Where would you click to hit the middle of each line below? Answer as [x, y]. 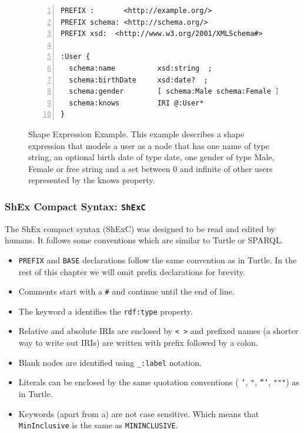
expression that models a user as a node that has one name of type [149, 145]
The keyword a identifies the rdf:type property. [106, 311]
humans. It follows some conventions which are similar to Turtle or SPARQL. [144, 240]
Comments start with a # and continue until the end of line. [126, 291]
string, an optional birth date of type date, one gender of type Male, [151, 157]
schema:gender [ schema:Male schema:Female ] [174, 92]
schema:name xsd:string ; [141, 68]
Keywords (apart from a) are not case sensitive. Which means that [139, 413]
